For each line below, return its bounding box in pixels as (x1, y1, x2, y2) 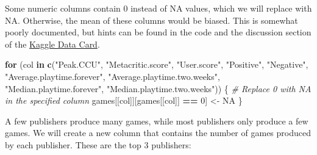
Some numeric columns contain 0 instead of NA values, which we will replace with (5, 2, 312, 14)
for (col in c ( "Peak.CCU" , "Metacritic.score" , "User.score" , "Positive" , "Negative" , (5, 58, 308, 71)
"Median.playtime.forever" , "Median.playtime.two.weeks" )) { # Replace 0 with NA (5, 82, 312, 95)
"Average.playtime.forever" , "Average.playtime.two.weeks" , (5, 70, 220, 82)
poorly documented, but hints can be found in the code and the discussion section (5, 26, 312, 38)
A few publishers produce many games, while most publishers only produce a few (5, 114, 308, 127)
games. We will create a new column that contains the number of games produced (5, 126, 311, 139)
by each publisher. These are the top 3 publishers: (5, 138, 191, 151)
